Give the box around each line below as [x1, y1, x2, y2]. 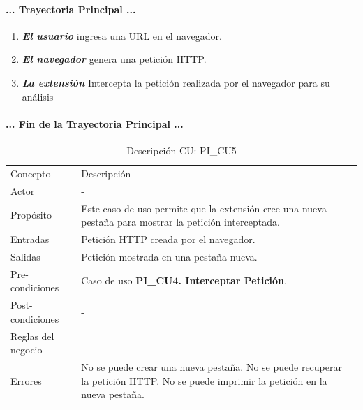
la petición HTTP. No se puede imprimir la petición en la [81, 373, 327, 388]
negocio [10, 342, 43, 357]
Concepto [10, 166, 51, 180]
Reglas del [10, 328, 54, 343]
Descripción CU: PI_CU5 [126, 142, 237, 157]
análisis [22, 89, 54, 103]
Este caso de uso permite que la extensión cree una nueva [81, 200, 327, 215]
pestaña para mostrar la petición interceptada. [81, 214, 280, 229]
